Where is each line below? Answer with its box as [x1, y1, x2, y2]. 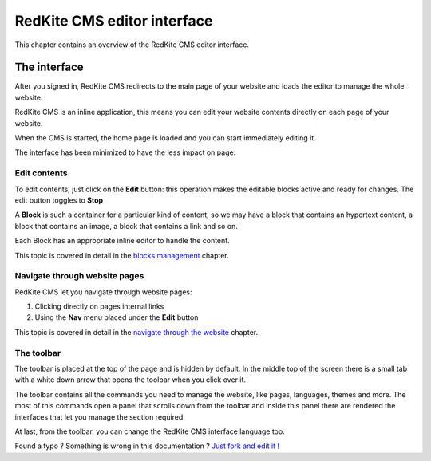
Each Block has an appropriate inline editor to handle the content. [14, 236, 231, 246]
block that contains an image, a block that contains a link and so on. [14, 221, 239, 230]
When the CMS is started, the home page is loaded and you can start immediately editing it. [14, 133, 317, 143]
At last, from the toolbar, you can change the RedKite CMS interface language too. [14, 427, 285, 436]
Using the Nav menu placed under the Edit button [34, 313, 199, 322]
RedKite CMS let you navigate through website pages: [14, 287, 192, 297]
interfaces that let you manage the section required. [14, 412, 185, 422]
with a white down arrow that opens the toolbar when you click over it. [14, 375, 247, 384]
